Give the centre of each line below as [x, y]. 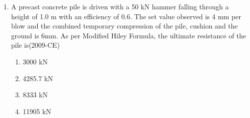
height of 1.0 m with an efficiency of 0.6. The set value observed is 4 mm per [126, 16]
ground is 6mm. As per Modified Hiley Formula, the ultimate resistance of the [128, 35]
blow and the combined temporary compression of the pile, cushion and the [124, 26]
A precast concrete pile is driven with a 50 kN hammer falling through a [120, 6]
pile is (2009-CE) [35, 45]
